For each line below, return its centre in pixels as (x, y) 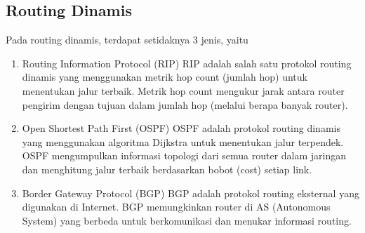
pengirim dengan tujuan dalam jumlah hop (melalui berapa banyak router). (185, 104)
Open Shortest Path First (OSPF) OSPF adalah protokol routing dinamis (181, 128)
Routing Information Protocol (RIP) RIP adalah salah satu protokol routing (187, 63)
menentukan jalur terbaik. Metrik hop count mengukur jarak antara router (183, 90)
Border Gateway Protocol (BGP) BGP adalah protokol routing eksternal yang (191, 193)
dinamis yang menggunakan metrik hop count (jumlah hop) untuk (165, 77)
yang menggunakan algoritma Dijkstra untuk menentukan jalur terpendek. (183, 141)
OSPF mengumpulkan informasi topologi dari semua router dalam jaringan (184, 155)
